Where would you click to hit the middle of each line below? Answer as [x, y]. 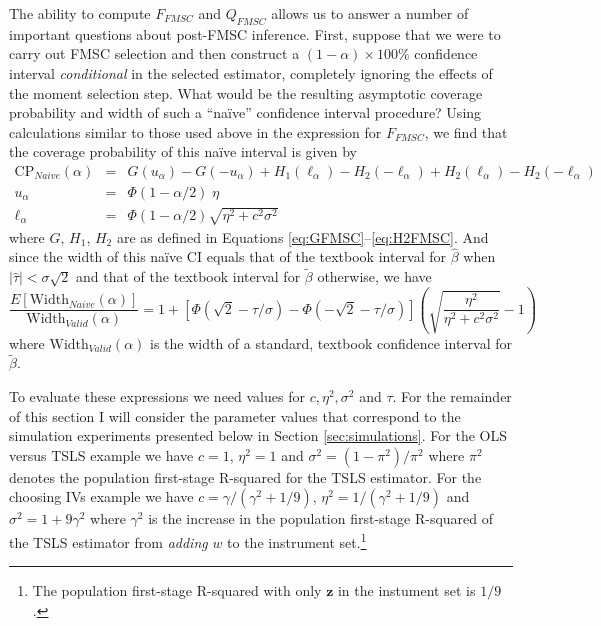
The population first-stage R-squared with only [177, 590]
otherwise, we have [374, 276]
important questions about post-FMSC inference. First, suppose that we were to [255, 33]
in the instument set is [406, 590]
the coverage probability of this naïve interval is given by [183, 151]
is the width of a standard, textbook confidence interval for [331, 342]
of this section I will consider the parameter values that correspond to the [235, 415]
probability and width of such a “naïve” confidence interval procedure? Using [245, 112]
